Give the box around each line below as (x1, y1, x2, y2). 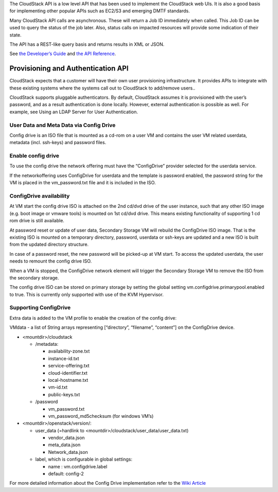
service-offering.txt (48, 363, 90, 369)
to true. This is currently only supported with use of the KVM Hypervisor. (9, 291, 164, 297)
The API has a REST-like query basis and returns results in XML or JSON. (9, 41, 165, 47)
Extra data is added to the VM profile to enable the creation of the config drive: (9, 314, 177, 321)
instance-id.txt (48, 355, 79, 361)
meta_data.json (48, 442, 81, 448)
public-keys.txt (48, 391, 80, 397)
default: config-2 (48, 471, 84, 477)
